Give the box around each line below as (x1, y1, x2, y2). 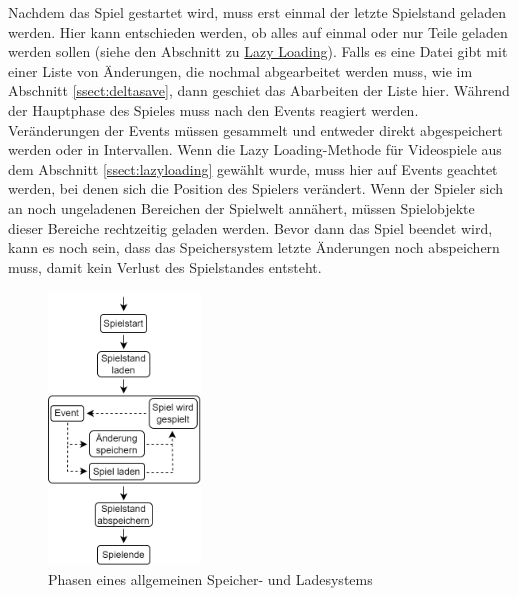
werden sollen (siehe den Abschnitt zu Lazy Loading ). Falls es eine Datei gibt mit (8, 41, 508, 62)
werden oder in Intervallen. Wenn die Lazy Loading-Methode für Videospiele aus (8, 139, 502, 160)
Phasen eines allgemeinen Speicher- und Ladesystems (48, 568, 373, 589)
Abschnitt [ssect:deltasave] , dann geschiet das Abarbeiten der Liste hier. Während (8, 80, 510, 101)
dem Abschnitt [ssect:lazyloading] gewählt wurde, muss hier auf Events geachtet (8, 158, 498, 179)
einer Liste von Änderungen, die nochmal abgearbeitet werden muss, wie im (8, 60, 473, 81)
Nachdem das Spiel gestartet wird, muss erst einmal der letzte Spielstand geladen (8, 2, 506, 22)
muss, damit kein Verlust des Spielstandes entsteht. (8, 256, 322, 277)
